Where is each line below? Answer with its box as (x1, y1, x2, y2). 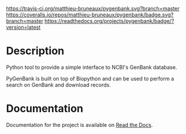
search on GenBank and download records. (6, 81, 111, 88)
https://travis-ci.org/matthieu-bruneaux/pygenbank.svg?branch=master (6, 5, 180, 12)
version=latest (6, 24, 41, 31)
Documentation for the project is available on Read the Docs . (6, 121, 153, 128)
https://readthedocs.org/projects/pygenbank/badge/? (44, 18, 174, 24)
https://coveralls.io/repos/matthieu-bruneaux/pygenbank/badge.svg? (6, 11, 174, 18)
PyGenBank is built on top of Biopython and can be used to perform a (6, 75, 174, 82)
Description (6, 44, 65, 58)
